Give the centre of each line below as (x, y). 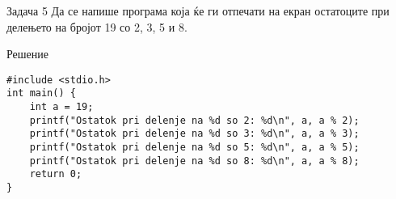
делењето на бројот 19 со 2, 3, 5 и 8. (97, 26)
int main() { (41, 93)
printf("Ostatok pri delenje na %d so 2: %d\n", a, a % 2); (194, 120)
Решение (28, 54)
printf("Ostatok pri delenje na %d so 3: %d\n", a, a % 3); (194, 134)
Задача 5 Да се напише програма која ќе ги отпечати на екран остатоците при (198, 11)
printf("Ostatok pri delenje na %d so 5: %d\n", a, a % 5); (194, 148)
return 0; (56, 174)
